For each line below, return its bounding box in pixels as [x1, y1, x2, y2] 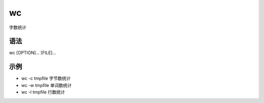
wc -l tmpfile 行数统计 [21, 89, 66, 95]
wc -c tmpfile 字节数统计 [21, 76, 71, 82]
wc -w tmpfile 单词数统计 [21, 82, 72, 88]
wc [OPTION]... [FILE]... [9, 50, 56, 56]
